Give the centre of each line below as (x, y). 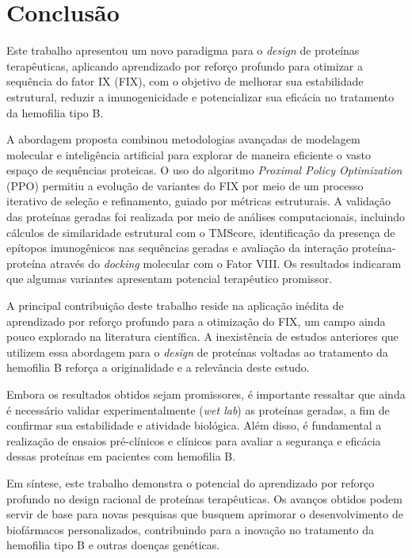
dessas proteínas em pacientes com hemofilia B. (121, 456)
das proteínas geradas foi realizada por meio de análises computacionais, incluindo (206, 217)
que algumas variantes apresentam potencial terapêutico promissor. (170, 279)
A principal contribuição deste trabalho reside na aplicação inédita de (175, 306)
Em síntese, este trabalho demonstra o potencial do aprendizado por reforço (191, 482)
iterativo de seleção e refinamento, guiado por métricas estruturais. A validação (199, 201)
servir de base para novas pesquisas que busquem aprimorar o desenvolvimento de (205, 514)
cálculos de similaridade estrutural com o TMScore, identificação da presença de (201, 232)
